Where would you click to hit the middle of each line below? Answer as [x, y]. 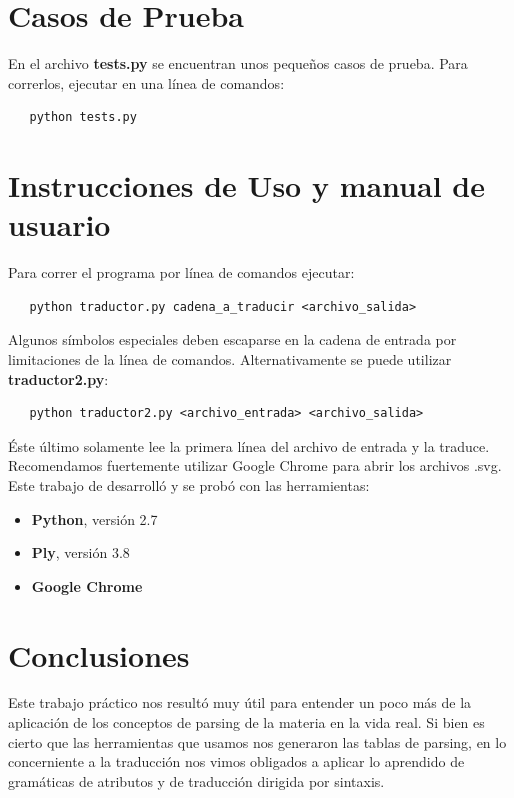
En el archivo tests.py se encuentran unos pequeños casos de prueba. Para [238, 63]
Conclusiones [99, 654]
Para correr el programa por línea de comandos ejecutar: [181, 272]
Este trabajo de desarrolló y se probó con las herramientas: [189, 484]
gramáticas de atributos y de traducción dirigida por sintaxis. [196, 780]
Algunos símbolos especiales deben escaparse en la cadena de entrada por [232, 339]
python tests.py [83, 117]
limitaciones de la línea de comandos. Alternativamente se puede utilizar [230, 359]
